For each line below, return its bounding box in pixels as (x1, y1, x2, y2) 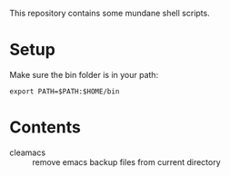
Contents (9, 117, 82, 138)
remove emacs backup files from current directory (32, 156, 221, 167)
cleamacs (9, 147, 46, 158)
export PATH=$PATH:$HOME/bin (9, 86, 120, 96)
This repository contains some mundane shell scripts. (9, 8, 211, 18)
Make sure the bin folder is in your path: (9, 69, 159, 80)
